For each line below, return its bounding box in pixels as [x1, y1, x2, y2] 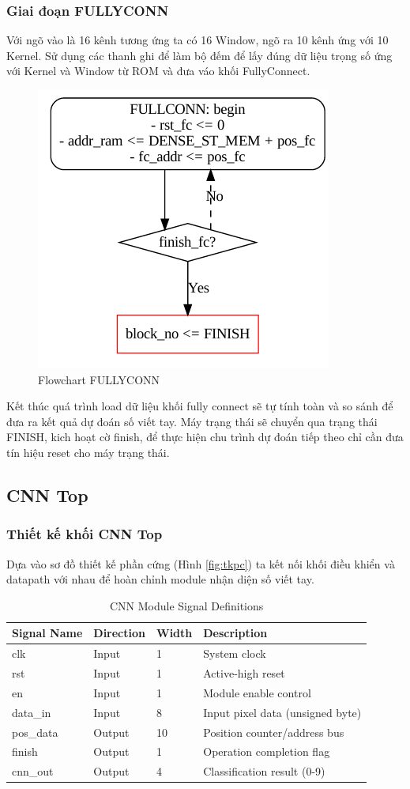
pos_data [12, 723, 58, 740]
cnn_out [12, 763, 54, 780]
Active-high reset [203, 665, 285, 681]
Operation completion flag [203, 743, 330, 760]
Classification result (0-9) [203, 763, 325, 780]
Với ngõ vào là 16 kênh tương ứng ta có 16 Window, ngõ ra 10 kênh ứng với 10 [6, 32, 389, 48]
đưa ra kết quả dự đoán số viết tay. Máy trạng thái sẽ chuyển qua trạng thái [6, 413, 378, 429]
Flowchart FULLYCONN [38, 371, 160, 387]
